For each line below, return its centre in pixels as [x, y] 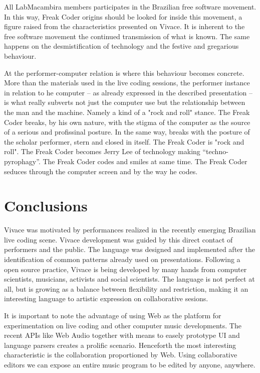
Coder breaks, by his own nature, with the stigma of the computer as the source [127, 122]
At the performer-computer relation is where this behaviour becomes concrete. [124, 73]
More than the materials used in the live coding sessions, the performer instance [127, 83]
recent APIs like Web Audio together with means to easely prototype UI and [122, 335]
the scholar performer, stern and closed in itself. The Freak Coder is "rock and [124, 141]
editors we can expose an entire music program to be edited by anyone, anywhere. [130, 364]
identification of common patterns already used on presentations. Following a [122, 259]
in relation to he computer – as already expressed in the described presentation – [128, 92]
